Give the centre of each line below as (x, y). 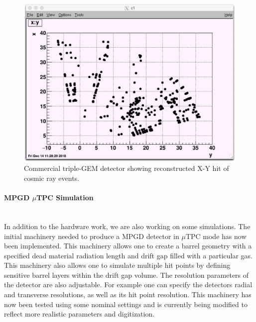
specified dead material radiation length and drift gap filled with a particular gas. (128, 255)
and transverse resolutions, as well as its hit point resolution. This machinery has (128, 294)
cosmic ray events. (52, 178)
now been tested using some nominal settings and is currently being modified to (126, 304)
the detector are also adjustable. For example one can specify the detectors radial (128, 284)
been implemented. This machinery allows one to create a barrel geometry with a (128, 246)
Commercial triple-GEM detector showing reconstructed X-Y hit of (127, 168)
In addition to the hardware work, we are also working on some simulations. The (127, 226)
